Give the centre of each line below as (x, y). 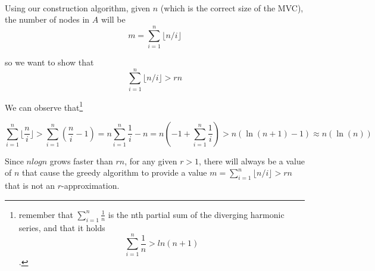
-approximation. (90, 186)
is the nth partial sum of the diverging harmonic (196, 214)
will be (113, 19)
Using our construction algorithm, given (78, 7)
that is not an (30, 186)
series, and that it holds (62, 227)
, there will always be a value (252, 161)
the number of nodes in (47, 19)
